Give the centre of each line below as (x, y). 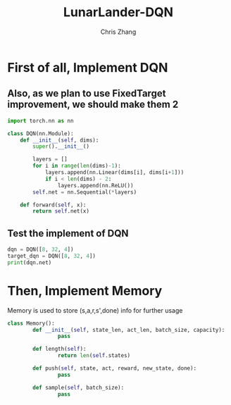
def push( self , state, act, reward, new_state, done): (115, 368)
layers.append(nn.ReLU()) (95, 185)
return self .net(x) (61, 211)
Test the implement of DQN (68, 233)
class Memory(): (31, 323)
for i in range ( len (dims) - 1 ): (77, 166)
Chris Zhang (118, 32)
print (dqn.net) (30, 262)
